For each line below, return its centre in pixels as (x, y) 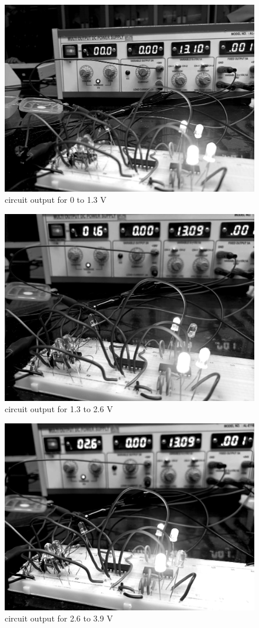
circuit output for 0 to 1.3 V (56, 200)
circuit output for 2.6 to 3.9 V (59, 618)
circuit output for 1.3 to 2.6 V (59, 409)
